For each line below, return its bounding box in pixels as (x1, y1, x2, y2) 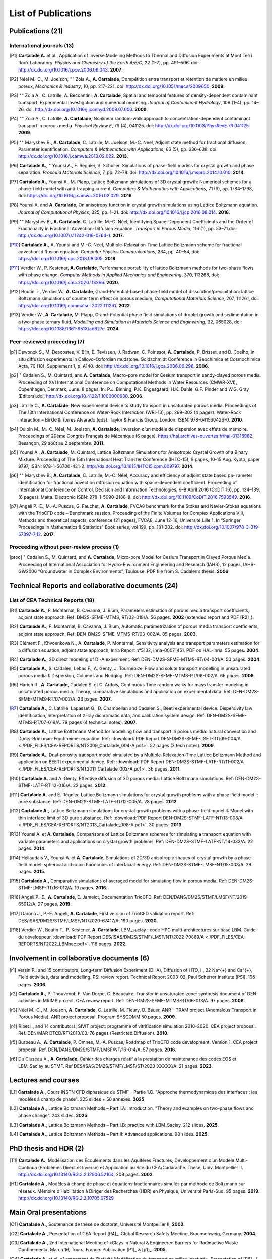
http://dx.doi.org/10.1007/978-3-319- (184, 524, 260, 530)
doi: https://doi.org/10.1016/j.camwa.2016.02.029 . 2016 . (18, 193, 133, 199)
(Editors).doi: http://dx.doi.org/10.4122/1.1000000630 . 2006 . (18, 393, 144, 399)
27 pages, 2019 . (38, 901, 72, 907)
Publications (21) (9, 27, 63, 35)
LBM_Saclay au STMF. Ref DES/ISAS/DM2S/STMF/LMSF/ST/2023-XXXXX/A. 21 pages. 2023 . (18, 1063, 213, 1069)
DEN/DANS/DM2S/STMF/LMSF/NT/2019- (163, 894, 249, 900)
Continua (18, 1164, 37, 1170)
